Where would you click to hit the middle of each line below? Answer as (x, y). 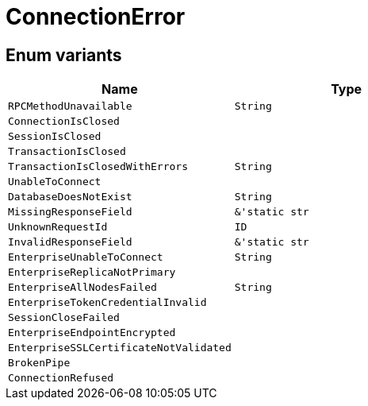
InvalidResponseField (70, 242)
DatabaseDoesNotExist (70, 197)
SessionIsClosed (55, 137)
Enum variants (64, 55)
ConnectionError (96, 17)
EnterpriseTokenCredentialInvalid (107, 303)
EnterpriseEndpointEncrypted (92, 333)
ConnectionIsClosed (64, 122)
